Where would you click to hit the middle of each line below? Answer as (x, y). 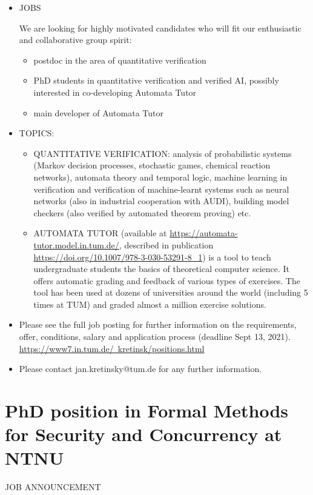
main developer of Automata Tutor (98, 112)
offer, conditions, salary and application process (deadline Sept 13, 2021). (155, 337)
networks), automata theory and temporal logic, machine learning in (160, 177)
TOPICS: (37, 133)
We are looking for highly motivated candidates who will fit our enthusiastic (160, 28)
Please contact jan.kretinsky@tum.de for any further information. (140, 369)
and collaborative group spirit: (75, 40)
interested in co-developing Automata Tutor (115, 92)
